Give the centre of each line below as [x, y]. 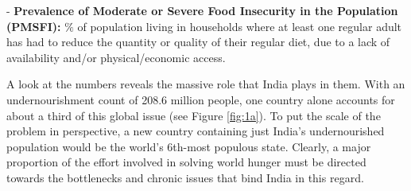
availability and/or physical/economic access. [116, 57]
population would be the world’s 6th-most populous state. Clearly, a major [189, 146]
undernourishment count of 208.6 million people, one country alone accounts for [201, 99]
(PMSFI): [34, 26]
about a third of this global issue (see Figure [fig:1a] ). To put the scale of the [194, 115]
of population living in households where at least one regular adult [240, 26]
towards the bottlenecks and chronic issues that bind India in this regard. [185, 177]
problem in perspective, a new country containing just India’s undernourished [196, 131]
